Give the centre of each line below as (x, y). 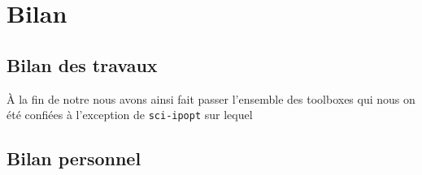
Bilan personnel (74, 158)
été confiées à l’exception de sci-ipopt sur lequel (130, 115)
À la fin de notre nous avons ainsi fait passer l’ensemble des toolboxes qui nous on (211, 98)
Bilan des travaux (82, 64)
